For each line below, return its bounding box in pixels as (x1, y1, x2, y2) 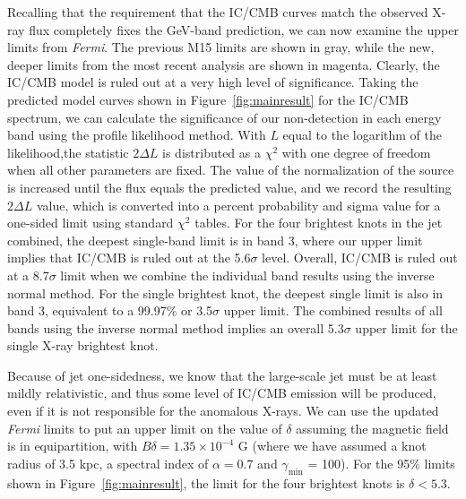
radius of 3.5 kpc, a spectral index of (7, 453, 209, 472)
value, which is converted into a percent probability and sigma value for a (36, 195, 441, 214)
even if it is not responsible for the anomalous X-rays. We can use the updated (7, 401, 439, 420)
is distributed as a (162, 142, 261, 161)
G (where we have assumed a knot (237, 436, 427, 455)
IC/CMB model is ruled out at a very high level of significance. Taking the (7, 73, 419, 91)
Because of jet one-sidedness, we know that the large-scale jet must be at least (7, 366, 437, 384)
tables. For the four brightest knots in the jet (194, 213, 443, 232)
